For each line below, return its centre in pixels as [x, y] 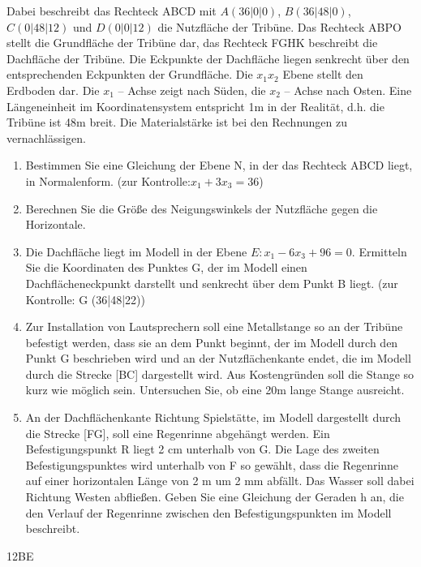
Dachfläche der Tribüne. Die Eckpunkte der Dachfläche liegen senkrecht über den [208, 58]
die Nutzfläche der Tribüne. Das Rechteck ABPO [279, 26]
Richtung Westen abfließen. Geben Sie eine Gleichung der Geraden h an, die [215, 497]
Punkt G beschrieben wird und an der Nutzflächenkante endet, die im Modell [218, 358]
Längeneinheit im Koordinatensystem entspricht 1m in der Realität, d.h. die [195, 106]
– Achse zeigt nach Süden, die [192, 90]
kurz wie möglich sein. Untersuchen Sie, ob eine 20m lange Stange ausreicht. [215, 390]
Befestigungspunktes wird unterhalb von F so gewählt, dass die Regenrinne [212, 464]
